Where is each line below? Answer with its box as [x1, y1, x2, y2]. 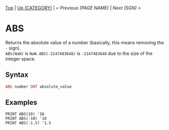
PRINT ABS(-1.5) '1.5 [5, 120, 52, 126]
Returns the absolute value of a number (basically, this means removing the [5, 39, 164, 45]
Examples [5, 98, 37, 107]
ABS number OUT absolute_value [5, 84, 72, 89]
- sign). [5, 45, 21, 51]
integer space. [5, 56, 36, 62]
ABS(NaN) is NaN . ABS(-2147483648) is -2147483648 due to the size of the [5, 50, 153, 56]
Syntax [5, 70, 29, 79]
